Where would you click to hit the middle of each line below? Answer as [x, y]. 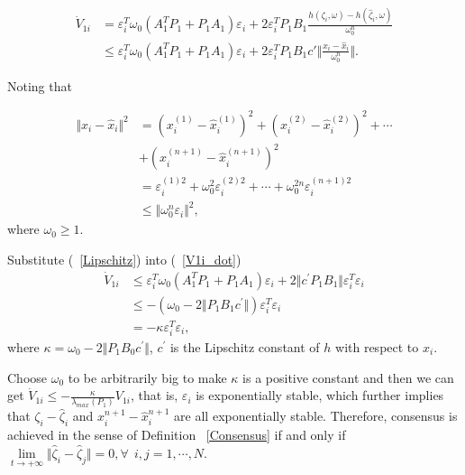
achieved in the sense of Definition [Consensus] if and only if [177, 435]
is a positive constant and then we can [348, 377]
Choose [27, 377]
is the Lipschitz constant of [245, 346]
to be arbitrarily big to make [147, 377]
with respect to [377, 346]
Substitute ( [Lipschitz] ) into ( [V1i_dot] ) [124, 259]
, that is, [155, 395]
